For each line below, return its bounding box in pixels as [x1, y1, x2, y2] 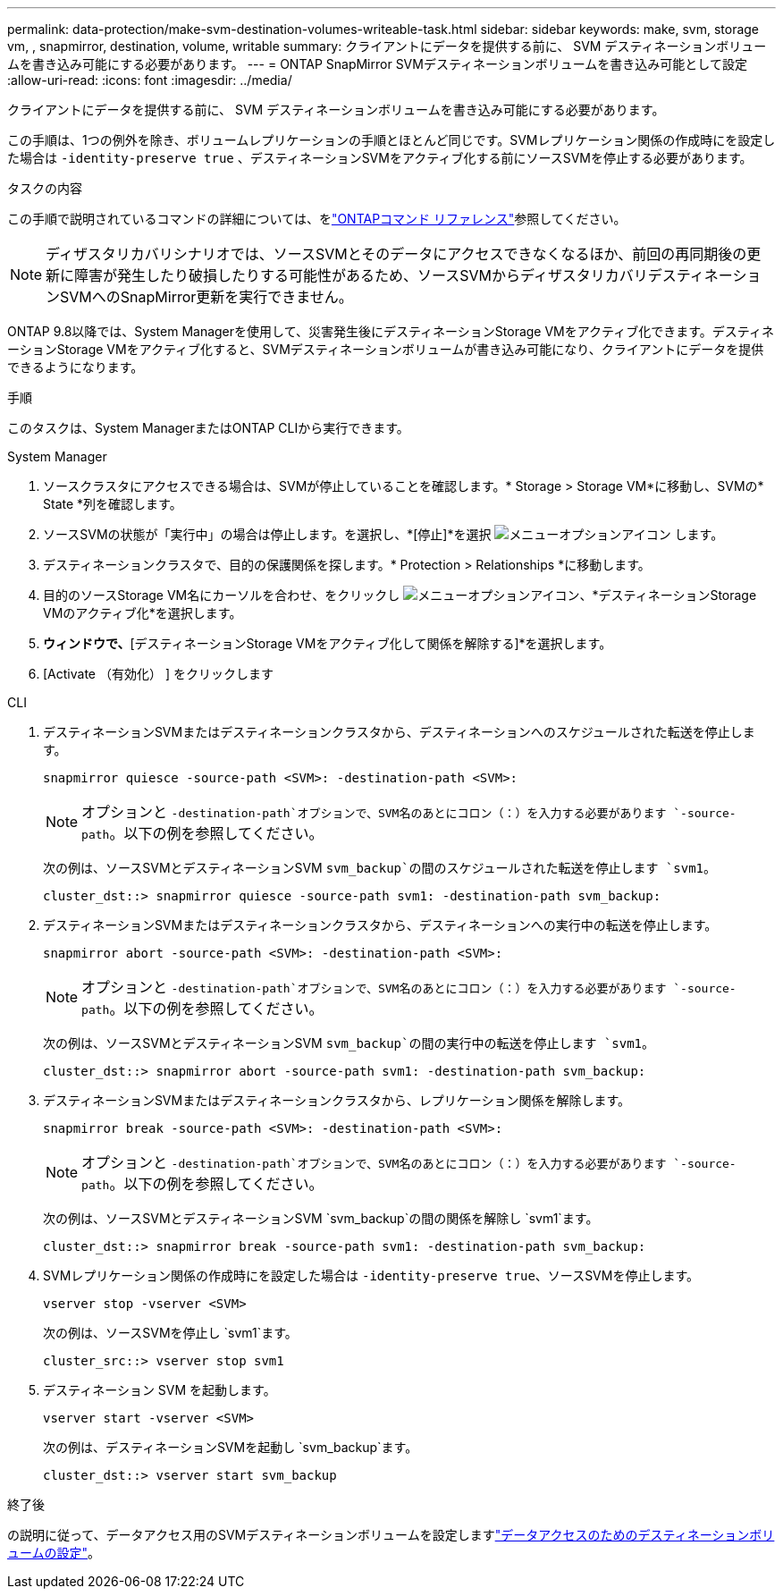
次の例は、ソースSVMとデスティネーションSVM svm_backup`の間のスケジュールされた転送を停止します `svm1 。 [43, 860, 717, 875]
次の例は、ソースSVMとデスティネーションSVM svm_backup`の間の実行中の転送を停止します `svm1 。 [43, 1035, 654, 1051]
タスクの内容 [7, 181, 82, 196]
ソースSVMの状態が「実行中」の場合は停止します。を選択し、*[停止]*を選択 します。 [43, 527, 724, 542]
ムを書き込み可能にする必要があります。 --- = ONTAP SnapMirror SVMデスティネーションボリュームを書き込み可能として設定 [7, 56, 747, 72]
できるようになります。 [7, 359, 144, 375]
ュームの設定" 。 [7, 1545, 101, 1560]
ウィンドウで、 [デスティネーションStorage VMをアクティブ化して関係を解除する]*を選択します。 [43, 636, 612, 651]
